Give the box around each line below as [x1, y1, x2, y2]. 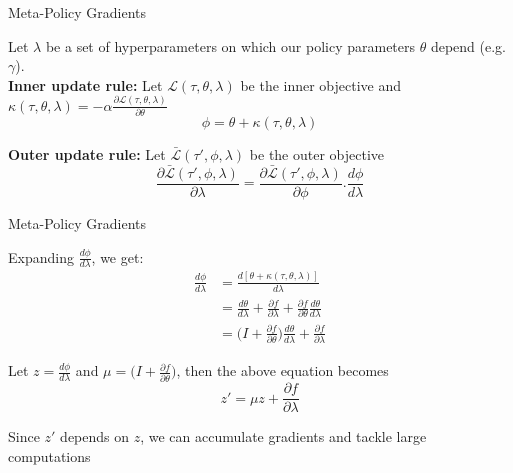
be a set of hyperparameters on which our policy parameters [45, 35, 416, 56]
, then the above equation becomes [176, 360, 389, 381]
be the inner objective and [240, 74, 402, 95]
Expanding [8, 246, 74, 267]
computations [8, 445, 91, 466]
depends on [60, 426, 130, 447]
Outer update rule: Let [8, 144, 166, 165]
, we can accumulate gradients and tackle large [140, 426, 427, 447]
